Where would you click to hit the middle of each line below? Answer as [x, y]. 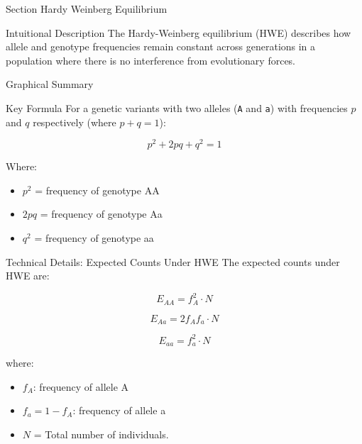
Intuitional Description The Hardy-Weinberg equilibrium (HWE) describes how [179, 32]
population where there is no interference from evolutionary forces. [151, 60]
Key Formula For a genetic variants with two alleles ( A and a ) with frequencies [177, 107]
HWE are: [28, 276]
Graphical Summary [50, 84]
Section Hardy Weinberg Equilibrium [87, 9]
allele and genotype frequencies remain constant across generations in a [161, 46]
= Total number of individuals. [101, 434]
